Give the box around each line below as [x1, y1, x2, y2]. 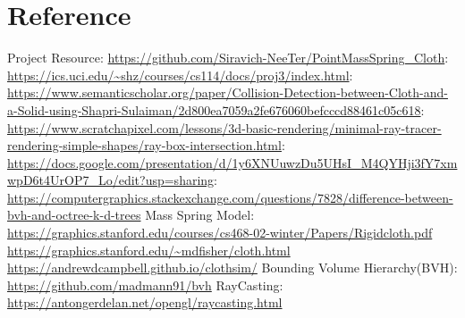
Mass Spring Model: [145, 205, 255, 224]
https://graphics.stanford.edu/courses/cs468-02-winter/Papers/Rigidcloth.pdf [7, 223, 433, 242]
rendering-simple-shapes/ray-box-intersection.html [7, 136, 282, 155]
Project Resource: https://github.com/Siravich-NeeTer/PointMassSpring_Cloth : [7, 48, 449, 67]
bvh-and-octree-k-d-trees [7, 205, 141, 224]
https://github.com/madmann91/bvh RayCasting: [7, 275, 283, 294]
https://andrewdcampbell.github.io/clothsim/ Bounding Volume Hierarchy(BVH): [7, 258, 458, 277]
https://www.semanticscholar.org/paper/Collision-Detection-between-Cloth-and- [7, 83, 448, 102]
